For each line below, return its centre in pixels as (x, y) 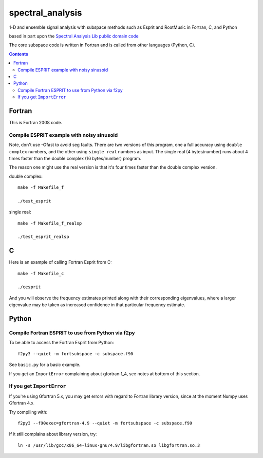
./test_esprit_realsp (43, 237)
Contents (19, 54)
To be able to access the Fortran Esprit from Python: (61, 343)
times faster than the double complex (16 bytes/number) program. (75, 158)
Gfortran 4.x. (22, 403)
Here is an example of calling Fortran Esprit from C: (60, 262)
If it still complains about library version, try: (53, 434)
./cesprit (29, 287)
